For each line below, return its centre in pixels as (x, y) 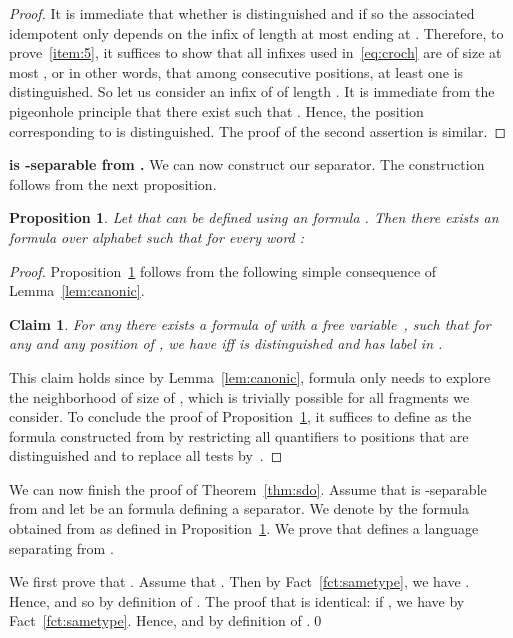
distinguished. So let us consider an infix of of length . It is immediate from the (252, 91)
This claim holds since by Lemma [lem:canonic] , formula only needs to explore (250, 376)
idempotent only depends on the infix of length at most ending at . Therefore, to (256, 32)
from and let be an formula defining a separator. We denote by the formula (239, 508)
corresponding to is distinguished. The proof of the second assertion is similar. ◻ (258, 130)
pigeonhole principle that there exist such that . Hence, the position (216, 110)
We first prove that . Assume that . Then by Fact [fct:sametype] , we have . (239, 581)
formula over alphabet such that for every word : (157, 236)
